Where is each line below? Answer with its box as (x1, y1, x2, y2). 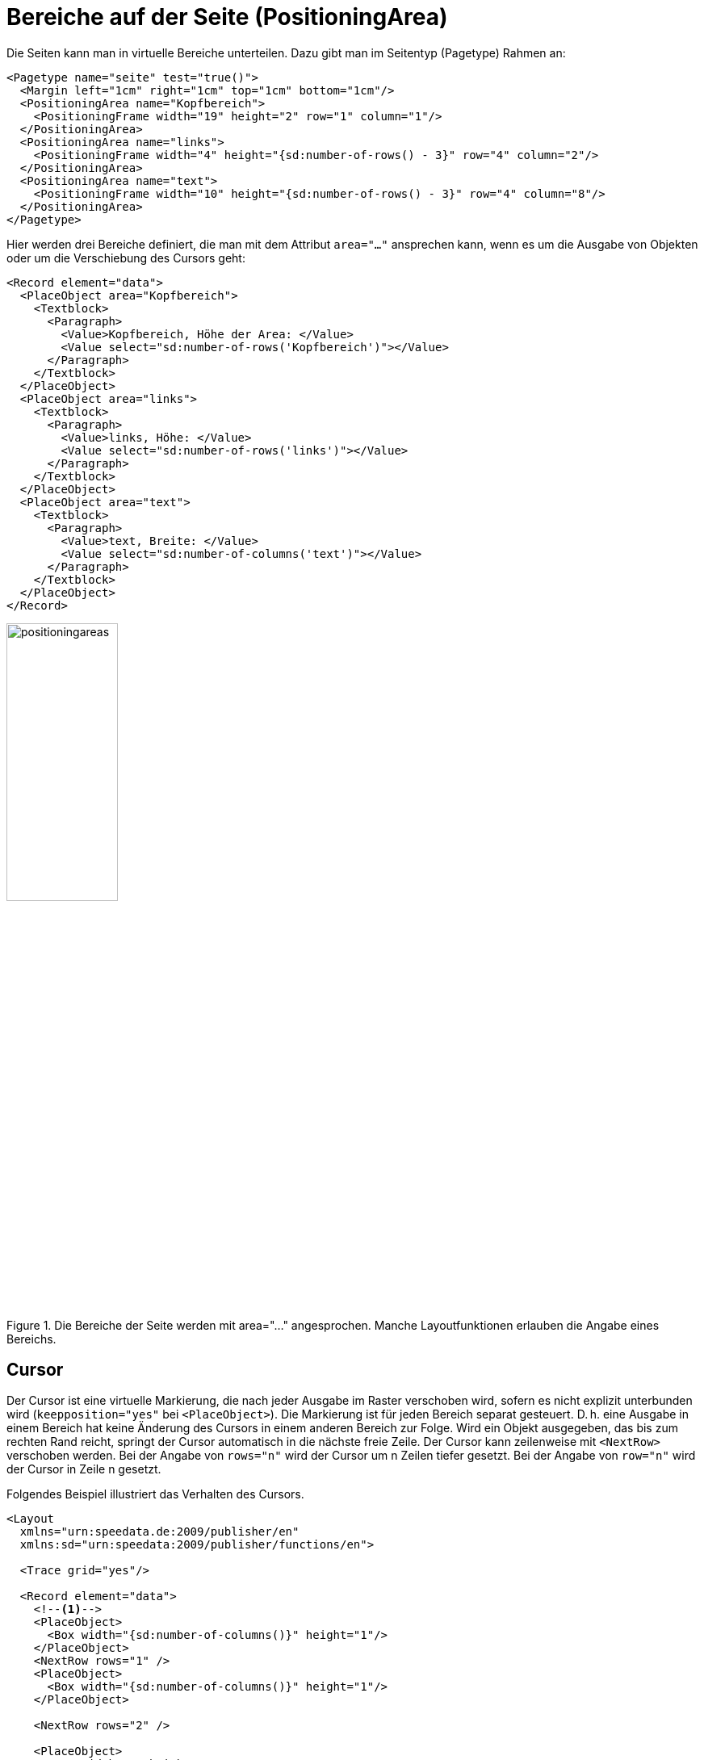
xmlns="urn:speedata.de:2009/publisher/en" (19, 1525, 300, 1539)
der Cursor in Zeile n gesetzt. (6, 1462, 161, 1477)
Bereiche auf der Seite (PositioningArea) (6, 3, 448, 31)
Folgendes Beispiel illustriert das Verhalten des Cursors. (6, 1487, 304, 1502)
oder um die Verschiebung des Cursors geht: (6, 250, 245, 265)
